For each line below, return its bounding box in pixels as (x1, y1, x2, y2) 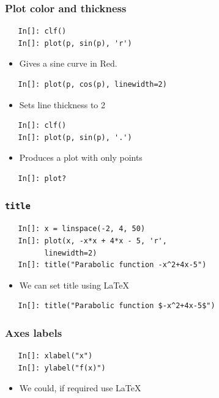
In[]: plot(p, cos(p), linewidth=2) (18, 80, 167, 89)
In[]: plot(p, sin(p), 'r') (18, 39, 132, 48)
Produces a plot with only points (19, 151, 143, 164)
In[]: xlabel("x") (18, 352, 93, 361)
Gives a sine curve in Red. (19, 57, 117, 70)
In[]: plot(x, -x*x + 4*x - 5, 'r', (18, 236, 167, 245)
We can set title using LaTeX (19, 278, 130, 291)
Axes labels (5, 325, 62, 340)
